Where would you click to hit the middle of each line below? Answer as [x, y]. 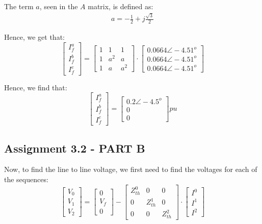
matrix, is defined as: [121, 6]
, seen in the [59, 6]
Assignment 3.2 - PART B [75, 148]
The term [19, 6]
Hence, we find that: [36, 87]
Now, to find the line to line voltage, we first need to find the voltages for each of [131, 169]
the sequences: [26, 179]
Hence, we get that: [34, 37]
